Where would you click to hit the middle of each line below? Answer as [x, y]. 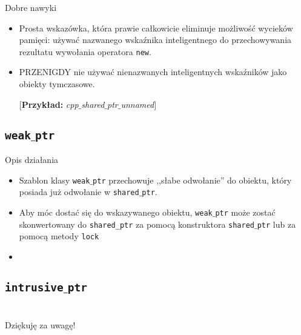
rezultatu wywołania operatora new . [85, 51]
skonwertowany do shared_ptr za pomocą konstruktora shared [137, 224]
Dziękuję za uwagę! [40, 325]
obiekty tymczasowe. [57, 84]
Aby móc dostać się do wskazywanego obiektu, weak [116, 212]
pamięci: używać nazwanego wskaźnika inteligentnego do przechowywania [155, 40]
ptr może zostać [245, 212]
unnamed [137, 104]
